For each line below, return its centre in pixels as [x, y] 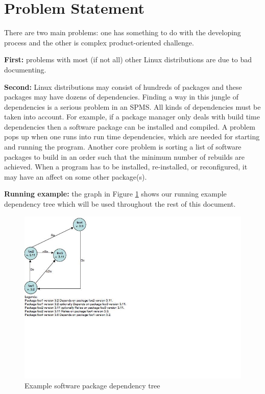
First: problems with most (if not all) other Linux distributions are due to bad [128, 59]
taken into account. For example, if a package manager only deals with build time [132, 117]
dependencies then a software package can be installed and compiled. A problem [130, 126]
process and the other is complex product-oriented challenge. [99, 42]
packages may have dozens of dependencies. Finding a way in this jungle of [121, 97]
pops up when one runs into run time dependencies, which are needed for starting [132, 137]
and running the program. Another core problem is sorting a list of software [123, 147]
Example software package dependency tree [92, 386]
